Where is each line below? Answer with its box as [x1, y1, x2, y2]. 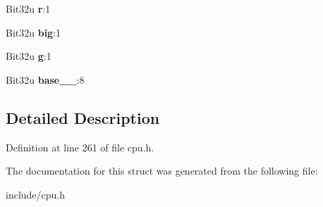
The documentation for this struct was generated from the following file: [6, 163, 318, 178]
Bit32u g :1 [6, 49, 51, 63]
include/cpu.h [6, 187, 66, 201]
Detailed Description [6, 106, 160, 128]
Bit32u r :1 [6, 1, 51, 15]
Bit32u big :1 [6, 25, 61, 39]
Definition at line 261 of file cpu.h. [6, 139, 154, 154]
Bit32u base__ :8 [6, 72, 85, 87]
